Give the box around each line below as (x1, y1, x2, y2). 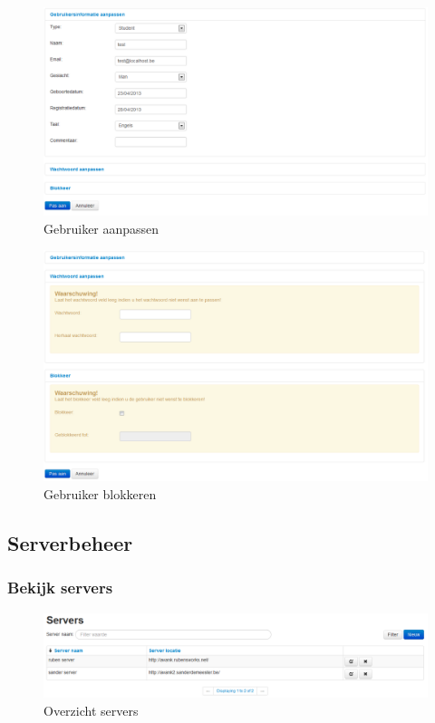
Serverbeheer (7, 529, 133, 557)
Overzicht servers (43, 700, 139, 719)
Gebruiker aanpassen (43, 218, 159, 237)
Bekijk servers (7, 576, 113, 599)
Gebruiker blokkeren (43, 485, 157, 504)
